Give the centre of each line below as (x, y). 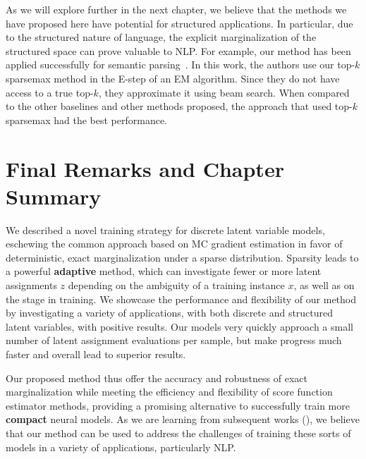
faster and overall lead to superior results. (96, 354)
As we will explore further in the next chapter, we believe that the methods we (176, 9)
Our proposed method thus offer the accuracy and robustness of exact (157, 378)
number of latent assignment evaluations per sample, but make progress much (174, 340)
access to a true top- (50, 92)
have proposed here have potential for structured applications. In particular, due (179, 23)
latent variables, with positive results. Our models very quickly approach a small (179, 326)
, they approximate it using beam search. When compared (224, 92)
